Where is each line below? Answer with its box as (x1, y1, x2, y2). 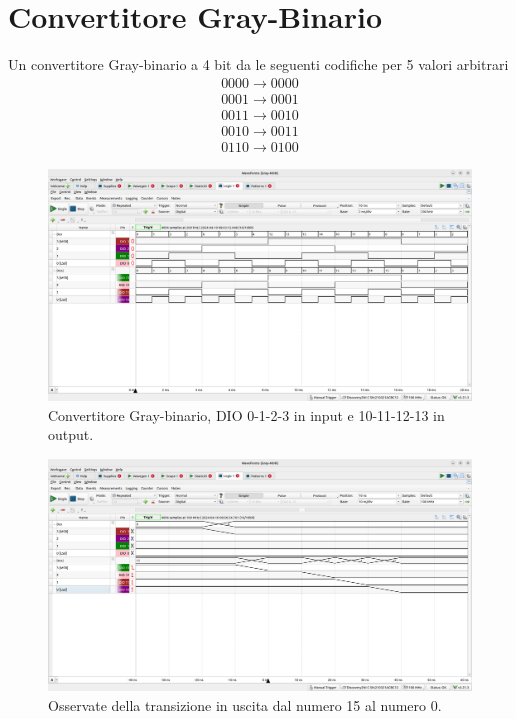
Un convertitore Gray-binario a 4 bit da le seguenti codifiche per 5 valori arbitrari (8, 54, 509, 75)
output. (48, 424, 94, 445)
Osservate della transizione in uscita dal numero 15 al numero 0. (48, 694, 442, 715)
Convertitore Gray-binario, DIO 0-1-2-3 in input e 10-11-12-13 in (48, 404, 445, 425)
